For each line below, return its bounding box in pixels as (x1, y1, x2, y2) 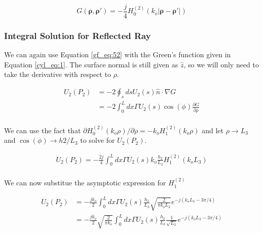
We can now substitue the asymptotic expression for (4, 177, 166, 188)
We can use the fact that (4, 125, 81, 135)
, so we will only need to (183, 59, 259, 69)
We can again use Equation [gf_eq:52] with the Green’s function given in (4, 49, 231, 60)
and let (202, 125, 224, 135)
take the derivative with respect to (4, 69, 111, 80)
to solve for (80, 135, 115, 145)
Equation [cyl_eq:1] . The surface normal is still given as (4, 59, 178, 69)
